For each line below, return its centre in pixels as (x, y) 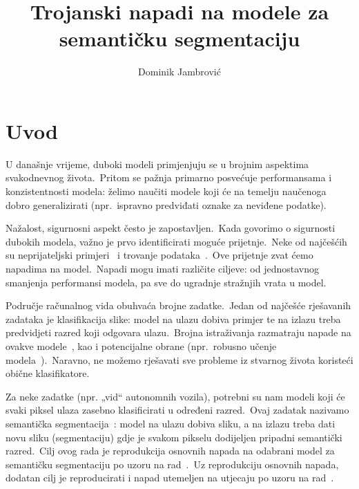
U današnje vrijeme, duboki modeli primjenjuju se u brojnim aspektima (157, 164)
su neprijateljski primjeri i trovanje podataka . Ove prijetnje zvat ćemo (159, 255)
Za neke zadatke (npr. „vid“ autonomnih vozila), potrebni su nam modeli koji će (175, 396)
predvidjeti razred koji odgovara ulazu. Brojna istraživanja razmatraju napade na (178, 332)
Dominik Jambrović (179, 72)
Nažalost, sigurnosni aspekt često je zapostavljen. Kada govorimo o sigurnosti (171, 228)
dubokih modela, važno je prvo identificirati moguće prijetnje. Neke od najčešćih (176, 241)
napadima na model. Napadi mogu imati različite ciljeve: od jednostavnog (162, 268)
